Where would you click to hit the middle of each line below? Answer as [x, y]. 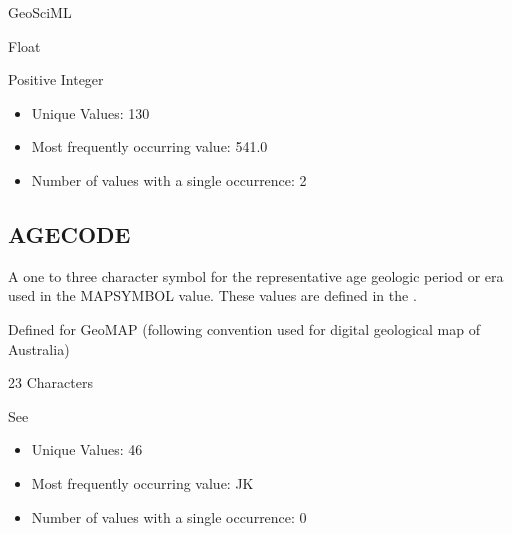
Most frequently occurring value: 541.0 [149, 146]
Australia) [39, 348]
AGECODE [69, 233]
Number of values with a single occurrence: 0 [169, 516]
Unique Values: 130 [90, 112]
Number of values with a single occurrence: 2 [169, 179]
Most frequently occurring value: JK [142, 482]
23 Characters [50, 382]
